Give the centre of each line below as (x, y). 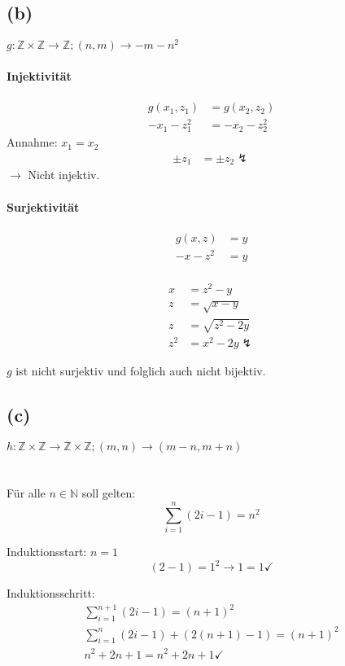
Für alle (26, 493)
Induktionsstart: (47, 552)
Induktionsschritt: (51, 593)
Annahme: (32, 142)
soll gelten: (109, 493)
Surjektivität (43, 206)
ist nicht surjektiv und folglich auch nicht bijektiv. (141, 371)
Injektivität (39, 75)
